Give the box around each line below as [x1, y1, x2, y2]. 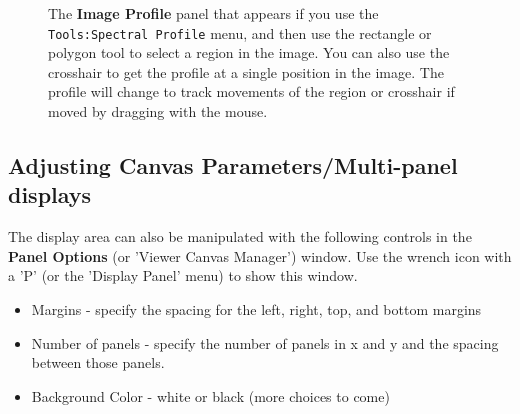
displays [8, 179, 92, 210]
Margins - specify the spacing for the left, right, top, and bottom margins [31, 299, 482, 319]
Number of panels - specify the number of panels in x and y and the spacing [31, 332, 499, 353]
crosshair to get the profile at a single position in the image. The [48, 61, 444, 82]
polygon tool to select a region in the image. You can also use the [48, 42, 450, 63]
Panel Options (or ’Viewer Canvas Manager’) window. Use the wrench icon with [8, 245, 512, 266]
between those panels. [31, 352, 165, 373]
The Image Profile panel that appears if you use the [48, 3, 379, 23]
